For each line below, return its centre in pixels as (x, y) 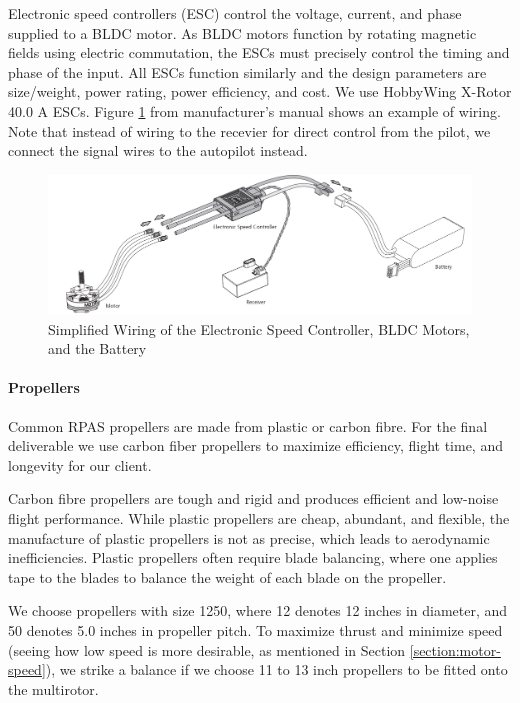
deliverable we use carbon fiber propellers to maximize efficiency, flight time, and (255, 445)
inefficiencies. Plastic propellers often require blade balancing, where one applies (253, 557)
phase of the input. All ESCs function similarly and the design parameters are (247, 71)
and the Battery (97, 348)
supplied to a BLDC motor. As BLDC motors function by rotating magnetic (242, 32)
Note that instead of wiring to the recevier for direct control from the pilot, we (249, 130)
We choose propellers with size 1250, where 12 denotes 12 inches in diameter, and (258, 610)
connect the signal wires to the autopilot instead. (158, 150)
